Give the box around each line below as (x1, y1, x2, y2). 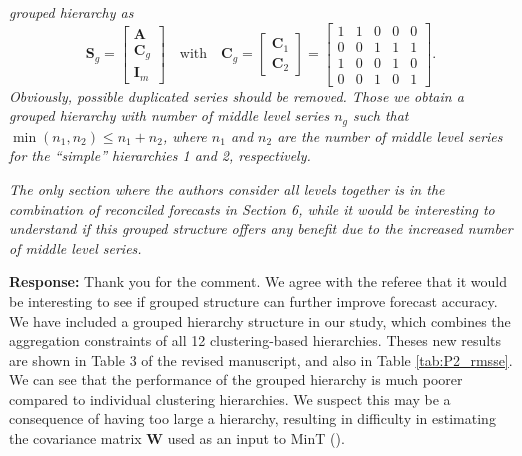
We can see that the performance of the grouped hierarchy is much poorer (9, 369, 463, 390)
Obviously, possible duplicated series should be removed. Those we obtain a (9, 85, 464, 106)
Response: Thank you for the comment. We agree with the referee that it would (9, 271, 507, 292)
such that (353, 105, 409, 126)
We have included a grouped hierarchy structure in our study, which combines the (9, 310, 511, 331)
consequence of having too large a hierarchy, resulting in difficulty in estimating (9, 408, 496, 429)
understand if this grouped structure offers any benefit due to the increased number (9, 218, 513, 239)
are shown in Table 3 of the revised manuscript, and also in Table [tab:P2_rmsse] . (9, 349, 513, 370)
